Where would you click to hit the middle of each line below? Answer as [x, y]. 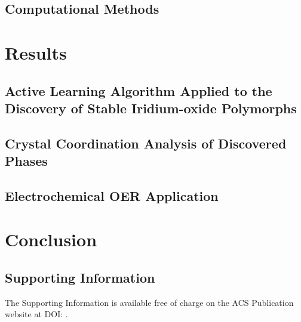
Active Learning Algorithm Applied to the [139, 90]
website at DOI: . [36, 314]
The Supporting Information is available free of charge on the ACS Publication [149, 302]
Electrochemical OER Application [112, 195]
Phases [26, 161]
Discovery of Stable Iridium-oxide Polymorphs [151, 108]
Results [36, 52]
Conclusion [51, 239]
